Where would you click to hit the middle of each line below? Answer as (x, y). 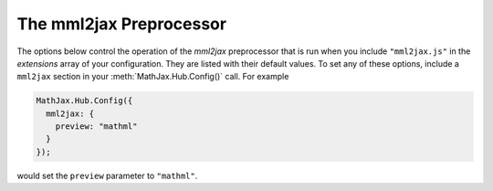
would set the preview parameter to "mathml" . (107, 175)
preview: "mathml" (96, 127)
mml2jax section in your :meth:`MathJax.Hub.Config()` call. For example (153, 77)
